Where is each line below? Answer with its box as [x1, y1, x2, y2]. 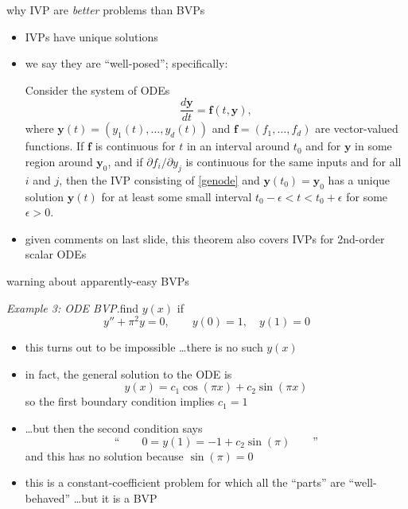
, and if [107, 153, 143, 170]
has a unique [328, 171, 391, 188]
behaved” [25, 489, 71, 506]
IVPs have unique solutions [25, 28, 158, 45]
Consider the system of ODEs [25, 81, 170, 98]
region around [25, 153, 93, 170]
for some [346, 188, 388, 204]
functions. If [25, 138, 84, 154]
